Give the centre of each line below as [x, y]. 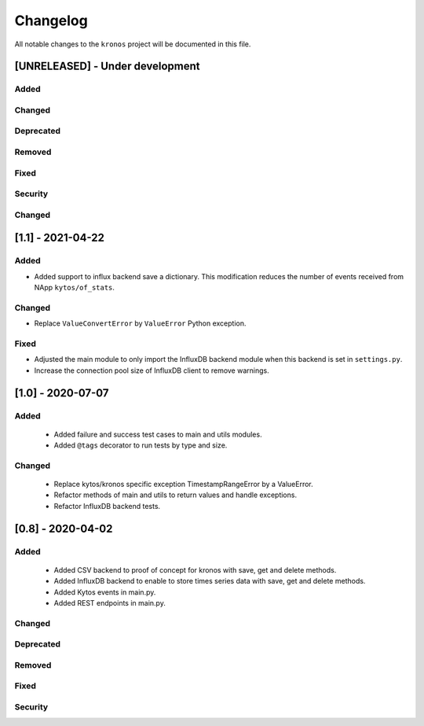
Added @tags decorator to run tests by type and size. [141, 445]
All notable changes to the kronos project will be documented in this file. [133, 44]
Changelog [51, 20]
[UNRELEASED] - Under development [107, 66]
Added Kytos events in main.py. [105, 592]
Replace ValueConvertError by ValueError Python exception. [140, 323]
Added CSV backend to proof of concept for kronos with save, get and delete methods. [195, 569]
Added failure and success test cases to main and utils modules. [158, 434]
